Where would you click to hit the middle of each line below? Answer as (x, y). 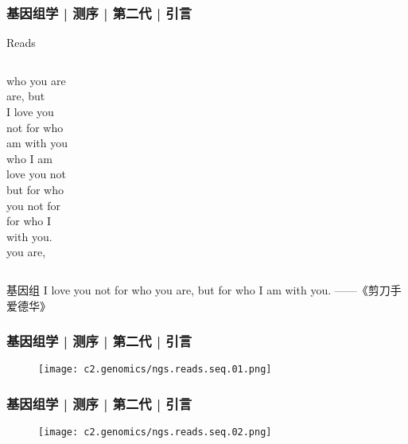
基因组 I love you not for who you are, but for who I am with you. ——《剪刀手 (204, 289)
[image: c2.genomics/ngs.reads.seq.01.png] (155, 370)
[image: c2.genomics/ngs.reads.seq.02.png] (155, 432)
